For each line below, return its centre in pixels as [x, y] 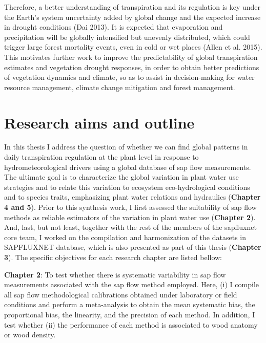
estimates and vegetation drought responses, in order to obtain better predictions [132, 67]
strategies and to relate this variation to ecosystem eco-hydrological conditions [127, 187]
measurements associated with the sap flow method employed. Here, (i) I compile [131, 284]
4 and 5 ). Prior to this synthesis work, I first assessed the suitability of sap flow [130, 207]
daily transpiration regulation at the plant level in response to [101, 157]
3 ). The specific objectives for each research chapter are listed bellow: [113, 257]
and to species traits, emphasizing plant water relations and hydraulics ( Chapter [132, 197]
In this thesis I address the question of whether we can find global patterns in [126, 147]
